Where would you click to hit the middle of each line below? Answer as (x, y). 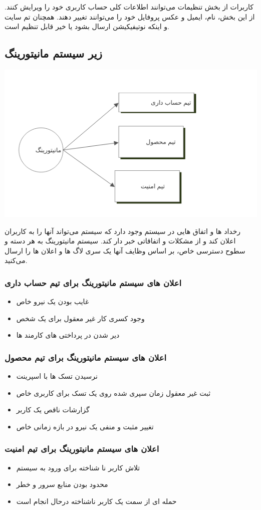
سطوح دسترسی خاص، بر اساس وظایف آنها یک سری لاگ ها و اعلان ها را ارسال (125, 250)
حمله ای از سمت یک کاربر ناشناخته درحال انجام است (96, 501)
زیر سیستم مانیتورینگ (53, 53)
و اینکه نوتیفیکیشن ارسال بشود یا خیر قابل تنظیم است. (87, 26)
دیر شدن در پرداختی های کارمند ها (68, 335)
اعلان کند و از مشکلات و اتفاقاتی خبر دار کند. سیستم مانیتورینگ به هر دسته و (120, 241)
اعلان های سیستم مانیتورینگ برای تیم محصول (85, 357)
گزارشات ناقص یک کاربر (53, 410)
